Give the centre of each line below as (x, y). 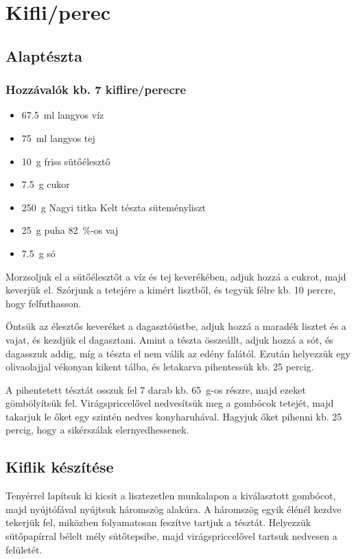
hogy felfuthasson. (44, 303)
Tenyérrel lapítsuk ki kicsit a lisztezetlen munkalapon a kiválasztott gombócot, (171, 496)
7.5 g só (38, 253)
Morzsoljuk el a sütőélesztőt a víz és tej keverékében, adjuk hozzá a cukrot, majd (176, 276)
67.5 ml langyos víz (63, 115)
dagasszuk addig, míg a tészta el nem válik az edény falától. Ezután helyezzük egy (178, 353)
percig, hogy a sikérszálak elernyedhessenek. (97, 430)
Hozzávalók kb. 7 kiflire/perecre (96, 90)
